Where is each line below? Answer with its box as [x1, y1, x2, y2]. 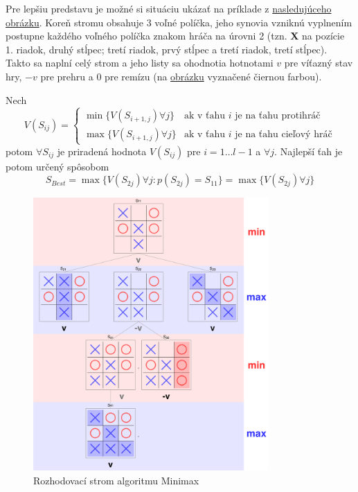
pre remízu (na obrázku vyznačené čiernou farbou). [105, 69, 322, 83]
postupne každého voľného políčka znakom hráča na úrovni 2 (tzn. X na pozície [6, 28, 345, 43]
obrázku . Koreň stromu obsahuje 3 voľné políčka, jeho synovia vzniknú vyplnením [6, 15, 352, 29]
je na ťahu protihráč [235, 111, 321, 121]
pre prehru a [40, 69, 93, 83]
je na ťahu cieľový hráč [235, 130, 332, 140]
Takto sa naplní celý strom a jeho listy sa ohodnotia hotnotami [6, 55, 274, 70]
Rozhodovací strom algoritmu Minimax [33, 473, 199, 487]
